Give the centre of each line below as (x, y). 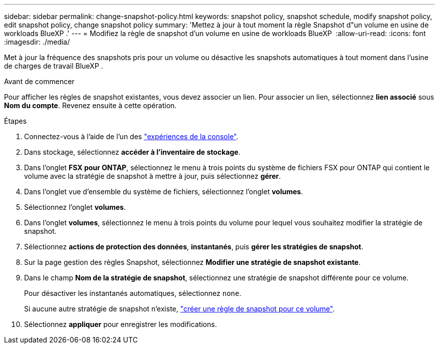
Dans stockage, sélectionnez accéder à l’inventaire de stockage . (132, 152)
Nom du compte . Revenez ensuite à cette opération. (90, 105)
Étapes (16, 121)
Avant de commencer (39, 81)
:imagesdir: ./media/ (37, 42)
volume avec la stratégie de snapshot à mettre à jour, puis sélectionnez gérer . (153, 176)
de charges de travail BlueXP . (54, 66)
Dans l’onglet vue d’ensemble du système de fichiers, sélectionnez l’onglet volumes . (164, 192)
